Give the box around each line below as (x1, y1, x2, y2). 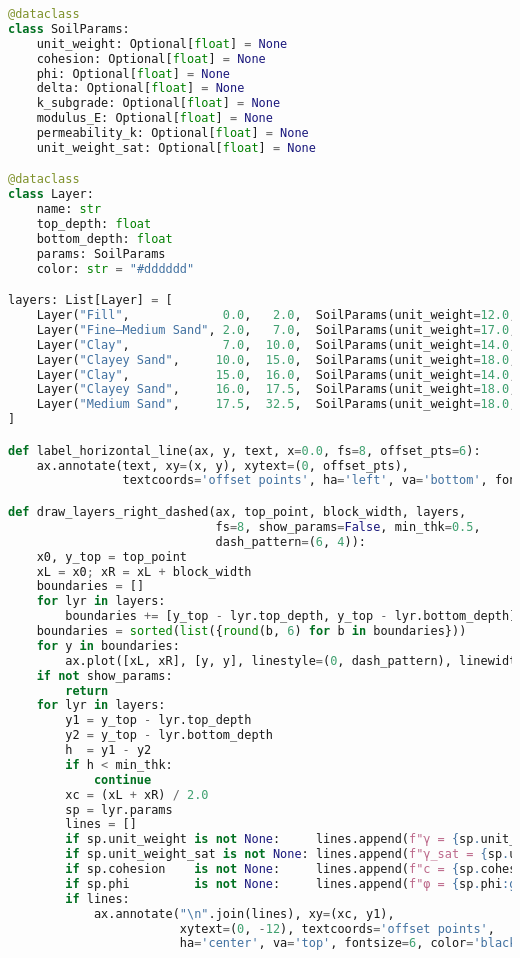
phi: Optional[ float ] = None (36, 66, 230, 81)
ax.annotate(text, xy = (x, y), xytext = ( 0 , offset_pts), (36, 458, 409, 473)
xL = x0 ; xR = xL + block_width (36, 564, 252, 579)
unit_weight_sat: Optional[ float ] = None (36, 140, 316, 155)
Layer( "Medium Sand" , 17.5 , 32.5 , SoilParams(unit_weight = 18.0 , (36, 397, 517, 412)
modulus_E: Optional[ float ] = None (36, 111, 273, 126)
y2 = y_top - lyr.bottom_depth (65, 728, 273, 743)
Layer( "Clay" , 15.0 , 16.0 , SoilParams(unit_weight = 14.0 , (36, 367, 517, 382)
